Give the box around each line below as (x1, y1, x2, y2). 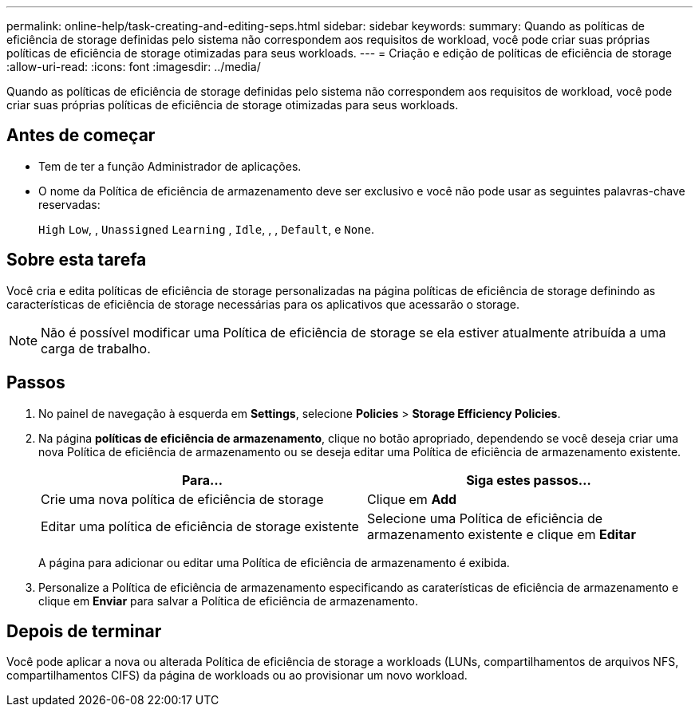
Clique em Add (367, 490, 457, 507)
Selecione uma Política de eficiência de (367, 510, 603, 526)
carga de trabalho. (41, 340, 151, 356)
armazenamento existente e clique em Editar (367, 526, 636, 542)
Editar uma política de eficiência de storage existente (41, 518, 359, 534)
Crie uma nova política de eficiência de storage (41, 490, 324, 507)
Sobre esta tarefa (6, 250, 147, 270)
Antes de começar (6, 125, 156, 146)
